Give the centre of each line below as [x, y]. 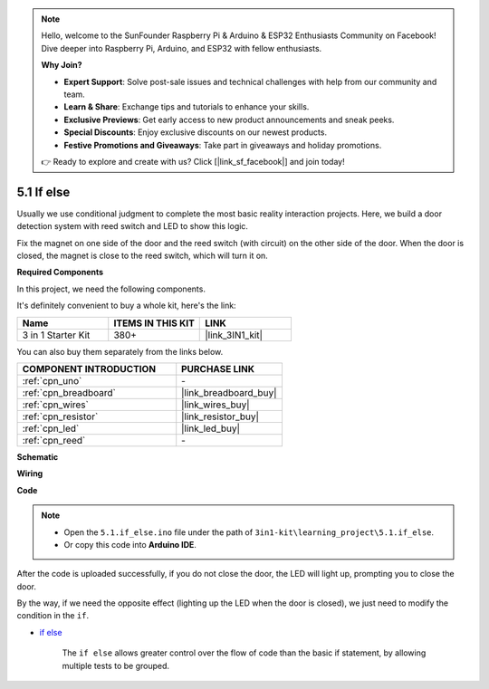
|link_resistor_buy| [221, 416]
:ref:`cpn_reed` [54, 440]
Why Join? [62, 65]
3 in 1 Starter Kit [56, 335]
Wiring [30, 474]
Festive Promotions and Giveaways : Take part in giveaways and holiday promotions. [223, 145]
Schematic [38, 456]
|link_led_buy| [211, 428]
